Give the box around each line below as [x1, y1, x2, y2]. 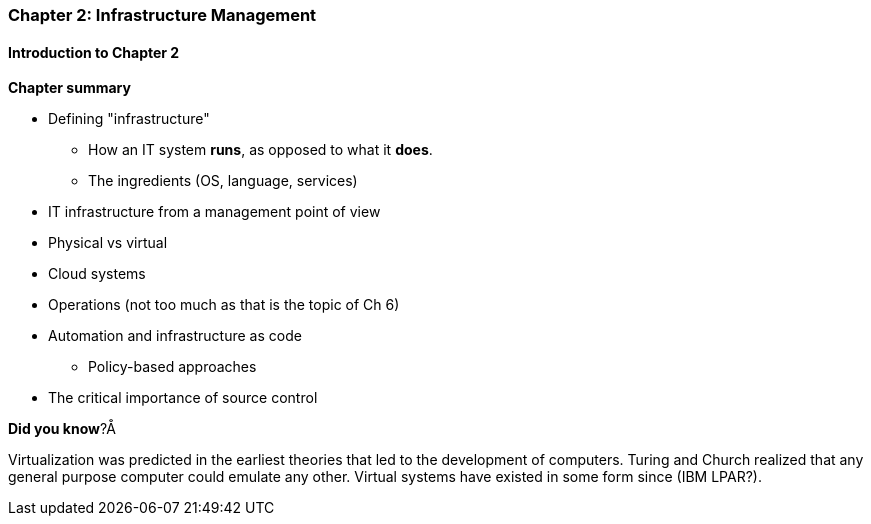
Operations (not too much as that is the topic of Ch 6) [48, 296, 400, 314]
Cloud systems [48, 265, 146, 283]
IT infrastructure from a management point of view [48, 203, 381, 221]
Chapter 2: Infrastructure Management [8, 5, 317, 25]
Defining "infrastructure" [48, 110, 210, 128]
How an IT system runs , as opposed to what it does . [88, 141, 433, 159]
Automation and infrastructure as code [48, 327, 302, 345]
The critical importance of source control [48, 389, 318, 407]
